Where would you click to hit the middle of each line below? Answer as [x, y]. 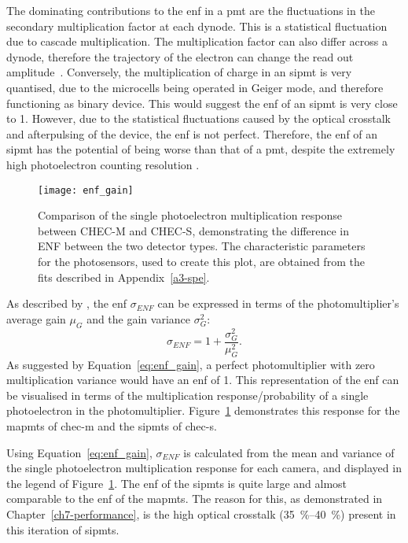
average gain [36, 318]
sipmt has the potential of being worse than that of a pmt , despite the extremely [201, 149]
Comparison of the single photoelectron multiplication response [190, 215]
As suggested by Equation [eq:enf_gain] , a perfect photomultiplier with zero [191, 364]
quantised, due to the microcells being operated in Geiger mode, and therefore [195, 87]
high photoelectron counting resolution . [103, 164]
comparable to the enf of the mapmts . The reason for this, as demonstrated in [195, 499]
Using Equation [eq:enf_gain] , [79, 452]
